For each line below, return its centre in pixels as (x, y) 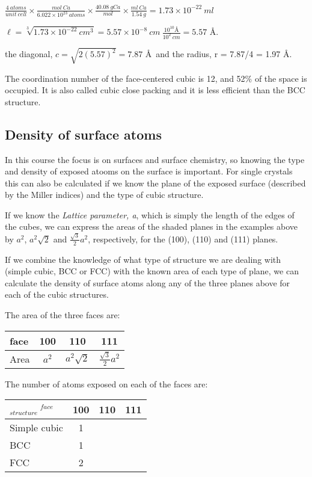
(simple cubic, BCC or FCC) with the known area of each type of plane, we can (152, 271)
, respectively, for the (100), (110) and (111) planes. (183, 238)
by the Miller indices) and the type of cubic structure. (104, 195)
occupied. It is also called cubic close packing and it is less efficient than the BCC (155, 90)
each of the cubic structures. (57, 294)
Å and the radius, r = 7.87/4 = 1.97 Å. (219, 54)
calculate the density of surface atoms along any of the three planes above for (148, 282)
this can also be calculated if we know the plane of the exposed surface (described (155, 183)
